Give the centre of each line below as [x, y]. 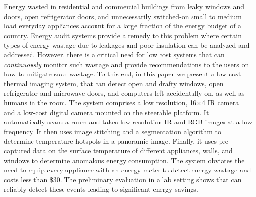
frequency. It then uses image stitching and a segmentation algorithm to [112, 131]
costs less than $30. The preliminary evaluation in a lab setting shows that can [123, 179]
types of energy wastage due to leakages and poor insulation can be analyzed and [127, 45]
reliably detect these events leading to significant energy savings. [101, 189]
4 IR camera [220, 102]
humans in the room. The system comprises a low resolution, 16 [100, 102]
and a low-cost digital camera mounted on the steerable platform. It [107, 112]
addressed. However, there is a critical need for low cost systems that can [114, 54]
